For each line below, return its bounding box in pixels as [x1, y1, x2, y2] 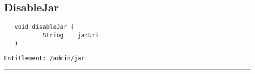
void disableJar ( [14, 24, 75, 31]
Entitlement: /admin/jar [4, 55, 85, 62]
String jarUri [42, 31, 99, 39]
